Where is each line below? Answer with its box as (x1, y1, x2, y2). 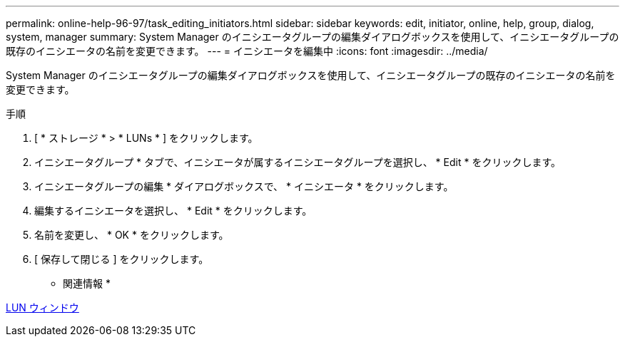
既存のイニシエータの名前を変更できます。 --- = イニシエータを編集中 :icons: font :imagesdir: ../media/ (6, 45, 488, 57)
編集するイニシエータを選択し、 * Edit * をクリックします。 (34, 204, 312, 217)
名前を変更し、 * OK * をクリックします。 (34, 229, 229, 241)
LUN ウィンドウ (6, 301, 79, 313)
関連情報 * (63, 277, 111, 289)
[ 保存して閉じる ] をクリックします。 (34, 253, 209, 265)
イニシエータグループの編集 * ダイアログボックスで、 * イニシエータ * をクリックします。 (34, 180, 454, 192)
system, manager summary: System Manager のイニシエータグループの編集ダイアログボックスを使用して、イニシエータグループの (6, 31, 619, 43)
